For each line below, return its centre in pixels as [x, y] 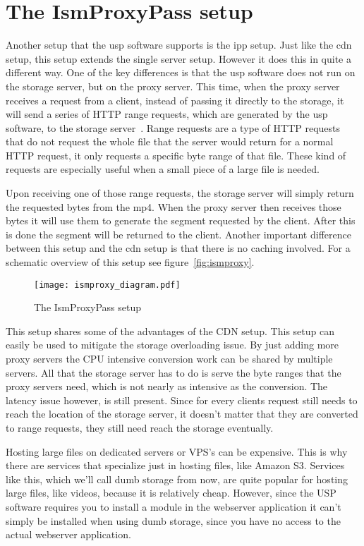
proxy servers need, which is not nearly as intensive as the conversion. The [167, 386]
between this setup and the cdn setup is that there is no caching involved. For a [178, 248]
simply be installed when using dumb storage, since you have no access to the [173, 520]
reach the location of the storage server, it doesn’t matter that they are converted [182, 414]
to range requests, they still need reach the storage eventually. [140, 428]
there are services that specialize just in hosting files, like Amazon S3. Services [175, 465]
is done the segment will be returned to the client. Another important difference [178, 234]
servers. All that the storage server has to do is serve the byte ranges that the [174, 372]
